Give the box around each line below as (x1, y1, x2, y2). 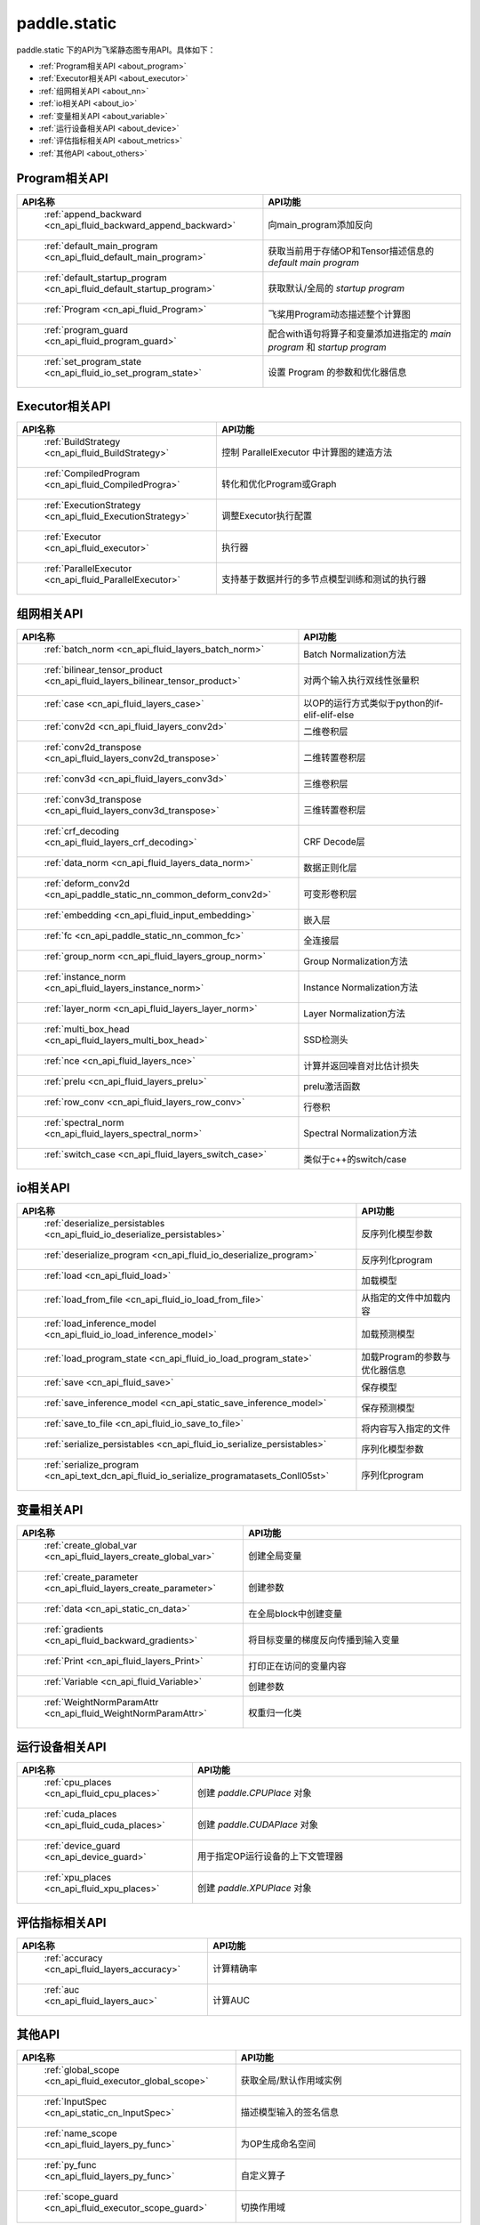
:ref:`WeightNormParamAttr (44, 1695, 159, 1708)
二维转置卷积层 (303, 751, 366, 764)
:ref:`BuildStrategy (44, 436, 121, 449)
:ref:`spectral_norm (44, 1116, 124, 1129)
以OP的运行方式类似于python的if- (303, 697, 444, 709)
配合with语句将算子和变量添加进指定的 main (268, 328, 452, 340)
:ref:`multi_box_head (44, 1023, 130, 1035)
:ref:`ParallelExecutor (44, 562, 132, 575)
